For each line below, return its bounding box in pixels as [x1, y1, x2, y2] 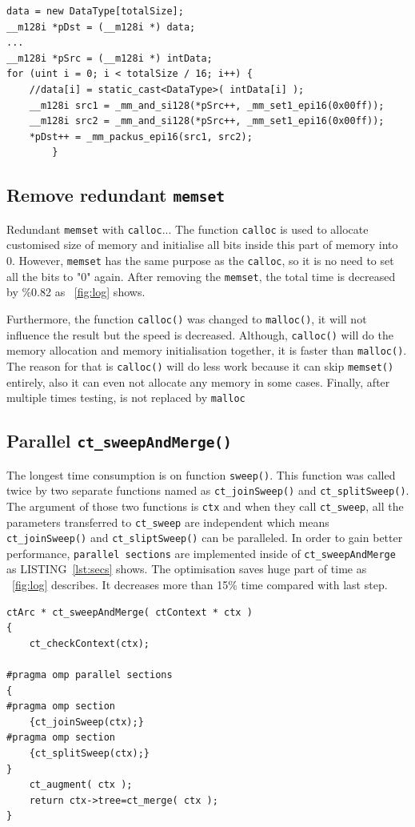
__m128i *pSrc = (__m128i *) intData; [6, 52, 213, 64]
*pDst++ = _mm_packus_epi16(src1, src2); [29, 130, 253, 143]
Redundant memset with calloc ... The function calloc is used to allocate [6, 220, 369, 237]
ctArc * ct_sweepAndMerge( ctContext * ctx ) [6, 606, 253, 618]
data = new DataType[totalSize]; [6, 6, 184, 17]
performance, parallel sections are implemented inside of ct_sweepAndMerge [6, 544, 396, 561]
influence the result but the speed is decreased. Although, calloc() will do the [6, 326, 393, 343]
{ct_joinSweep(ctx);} [29, 716, 144, 728]
